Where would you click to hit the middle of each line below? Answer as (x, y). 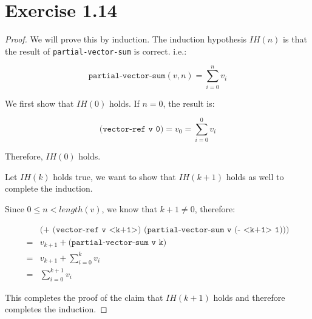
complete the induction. (49, 188)
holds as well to (255, 176)
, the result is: (189, 103)
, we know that (129, 209)
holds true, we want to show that (114, 176)
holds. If (124, 103)
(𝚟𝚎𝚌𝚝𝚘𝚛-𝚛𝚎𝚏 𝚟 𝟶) (131, 129)
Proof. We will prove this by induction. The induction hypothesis (126, 39)
